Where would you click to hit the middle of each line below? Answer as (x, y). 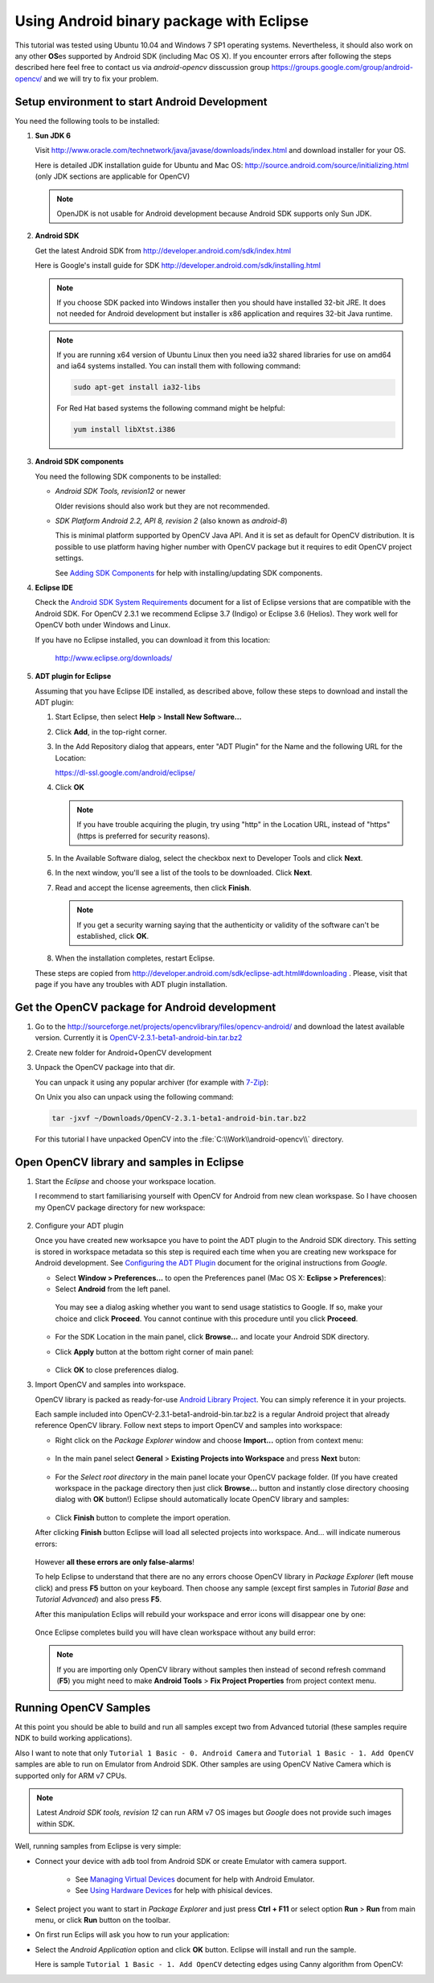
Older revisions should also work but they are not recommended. (162, 506)
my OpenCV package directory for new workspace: (120, 1207)
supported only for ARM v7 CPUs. (71, 1775)
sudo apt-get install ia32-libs (137, 387)
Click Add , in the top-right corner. (111, 731)
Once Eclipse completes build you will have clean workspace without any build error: (176, 1632)
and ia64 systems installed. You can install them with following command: (179, 366)
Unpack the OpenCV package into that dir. (105, 1068)
